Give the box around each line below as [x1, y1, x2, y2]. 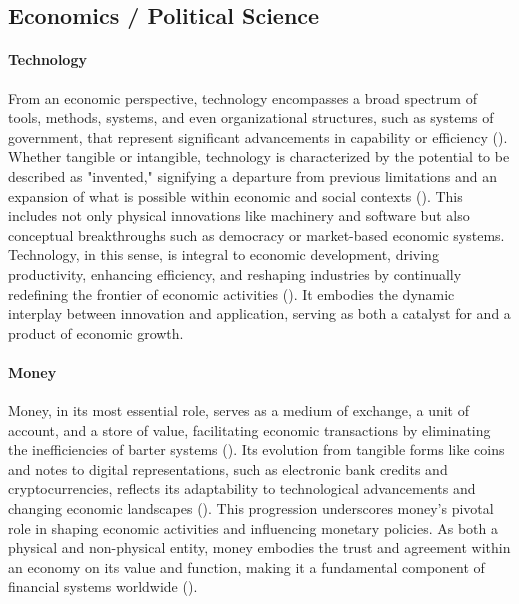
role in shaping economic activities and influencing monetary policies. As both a [8, 517, 499, 538]
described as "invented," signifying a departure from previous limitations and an [8, 165, 498, 186]
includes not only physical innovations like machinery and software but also [8, 205, 470, 226]
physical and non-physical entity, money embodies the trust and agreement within [8, 537, 511, 558]
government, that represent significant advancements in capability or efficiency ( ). [8, 126, 508, 147]
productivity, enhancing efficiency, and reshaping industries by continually [8, 263, 462, 284]
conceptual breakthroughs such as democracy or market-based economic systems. [8, 224, 505, 245]
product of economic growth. [8, 322, 184, 343]
